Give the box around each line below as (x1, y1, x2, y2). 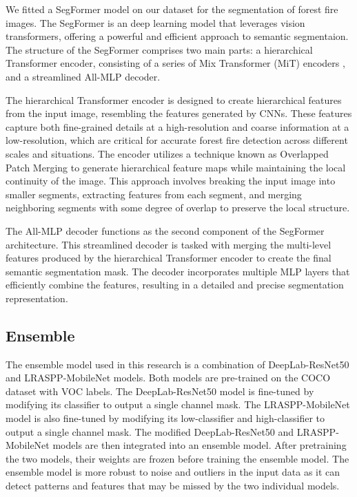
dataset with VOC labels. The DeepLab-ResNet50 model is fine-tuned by (6, 383, 314, 398)
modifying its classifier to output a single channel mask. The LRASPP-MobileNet (6, 397, 350, 412)
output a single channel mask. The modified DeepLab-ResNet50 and (6, 424, 294, 438)
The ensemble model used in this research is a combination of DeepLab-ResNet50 (6, 357, 349, 371)
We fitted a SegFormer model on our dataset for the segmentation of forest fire (6, 2, 338, 16)
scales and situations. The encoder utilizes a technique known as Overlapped (6, 146, 329, 160)
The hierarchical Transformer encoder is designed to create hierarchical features (6, 92, 342, 107)
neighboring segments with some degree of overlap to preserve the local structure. (6, 200, 350, 215)
